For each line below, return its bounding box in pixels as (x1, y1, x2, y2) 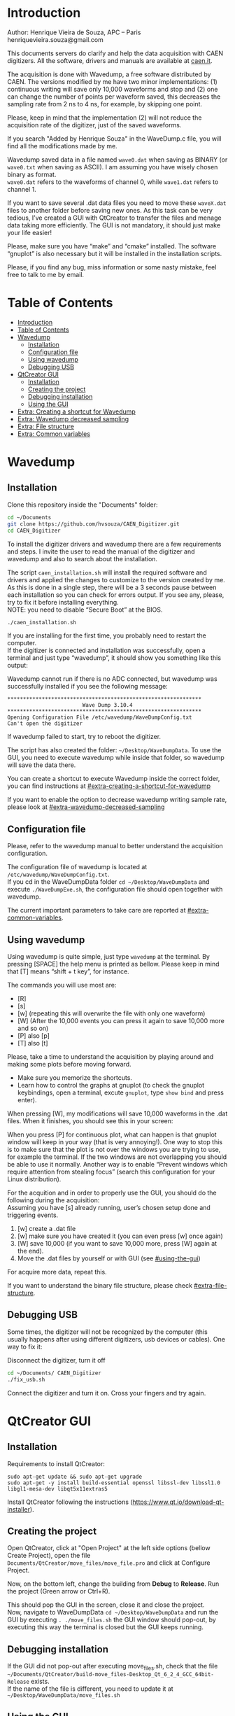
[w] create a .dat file (17, 1225, 76, 1232)
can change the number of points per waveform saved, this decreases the (7, 92, 221, 101)
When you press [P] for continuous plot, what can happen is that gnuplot (7, 1130, 217, 1139)
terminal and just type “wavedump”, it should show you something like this (7, 654, 222, 662)
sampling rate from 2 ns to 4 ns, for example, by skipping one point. (7, 99, 203, 108)
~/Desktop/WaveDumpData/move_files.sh (7, 1692, 120, 1699)
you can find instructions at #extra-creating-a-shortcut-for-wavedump (7, 782, 211, 790)
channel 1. (7, 185, 36, 193)
